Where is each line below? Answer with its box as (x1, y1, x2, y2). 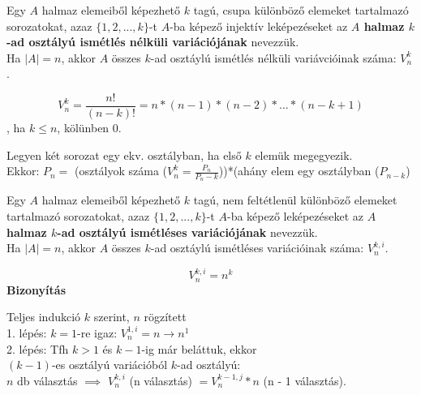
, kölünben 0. (57, 119, 122, 136)
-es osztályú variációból (51, 356, 168, 373)
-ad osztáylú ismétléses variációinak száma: (150, 239, 364, 256)
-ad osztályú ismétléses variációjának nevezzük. (57, 223, 318, 240)
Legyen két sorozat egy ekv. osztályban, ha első (6, 146, 242, 163)
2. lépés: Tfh (6, 340, 69, 357)
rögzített (144, 308, 187, 325)
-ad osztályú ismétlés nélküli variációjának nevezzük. (6, 33, 299, 50)
